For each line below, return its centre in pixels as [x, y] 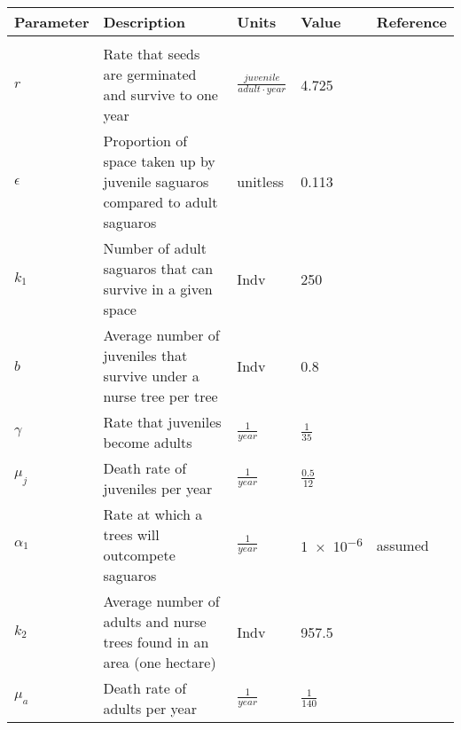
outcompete [139, 555]
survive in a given [158, 289]
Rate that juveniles [162, 422]
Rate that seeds [152, 54]
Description [145, 22]
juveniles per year [158, 488]
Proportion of [145, 141]
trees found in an [156, 642]
